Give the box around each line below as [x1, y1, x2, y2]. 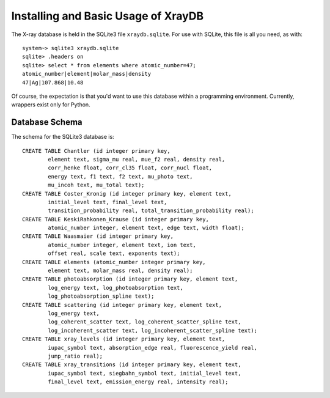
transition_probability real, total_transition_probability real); [48, 207, 254, 214]
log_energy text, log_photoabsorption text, [48, 284, 183, 291]
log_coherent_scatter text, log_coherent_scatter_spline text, [48, 319, 241, 325]
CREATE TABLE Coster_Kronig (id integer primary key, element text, [22, 190, 232, 197]
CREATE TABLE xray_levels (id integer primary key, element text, [22, 336, 226, 342]
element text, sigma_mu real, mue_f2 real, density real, [48, 156, 226, 163]
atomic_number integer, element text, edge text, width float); [48, 224, 244, 232]
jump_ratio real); [48, 352, 103, 359]
